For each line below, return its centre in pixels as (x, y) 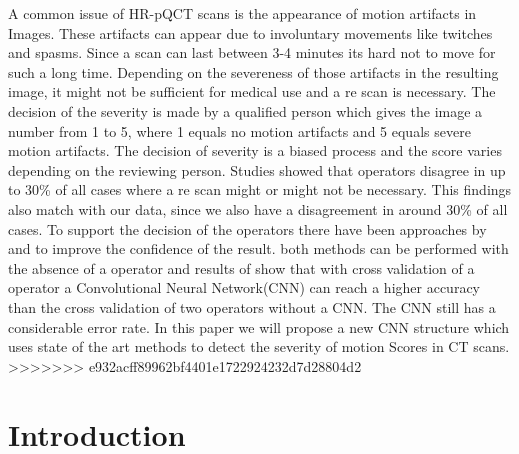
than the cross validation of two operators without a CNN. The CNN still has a (252, 306)
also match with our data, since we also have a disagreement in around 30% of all (258, 208)
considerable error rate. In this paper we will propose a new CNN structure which (259, 326)
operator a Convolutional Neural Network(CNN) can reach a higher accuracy (244, 287)
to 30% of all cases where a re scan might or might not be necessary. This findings (260, 189)
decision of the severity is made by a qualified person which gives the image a (245, 110)
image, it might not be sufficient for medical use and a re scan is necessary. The (252, 91)
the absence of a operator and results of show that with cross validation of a (241, 267)
